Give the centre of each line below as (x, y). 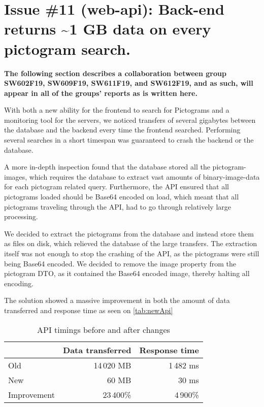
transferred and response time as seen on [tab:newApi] (89, 310)
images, (16, 176)
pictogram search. (67, 48)
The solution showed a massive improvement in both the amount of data (117, 300)
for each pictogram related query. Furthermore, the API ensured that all (117, 186)
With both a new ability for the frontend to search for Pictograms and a (117, 110)
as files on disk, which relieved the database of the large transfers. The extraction (131, 243)
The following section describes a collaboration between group (115, 73)
